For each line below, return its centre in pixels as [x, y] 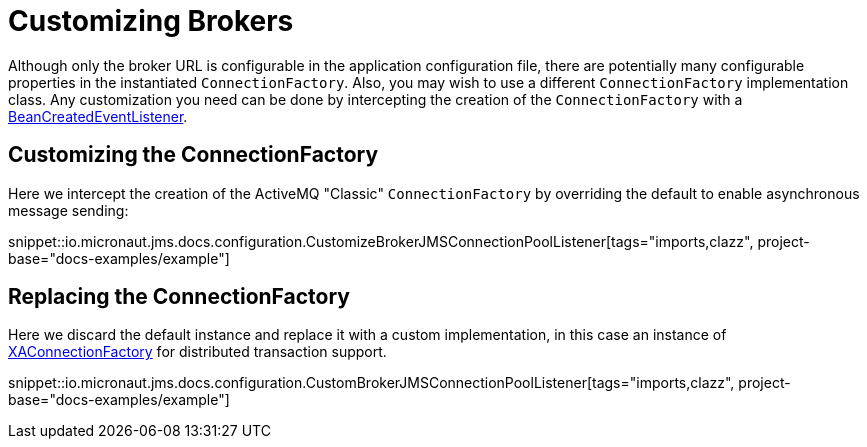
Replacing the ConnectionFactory [179, 297]
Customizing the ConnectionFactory [193, 155]
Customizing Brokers [151, 21]
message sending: [68, 210]
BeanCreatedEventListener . [98, 116]
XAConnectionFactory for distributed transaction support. [197, 352]
